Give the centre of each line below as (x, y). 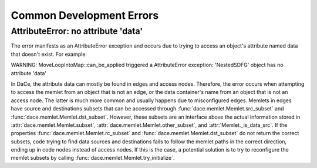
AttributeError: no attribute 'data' (77, 31)
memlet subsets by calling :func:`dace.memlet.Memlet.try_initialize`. (93, 158)
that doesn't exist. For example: (49, 54)
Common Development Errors (85, 15)
